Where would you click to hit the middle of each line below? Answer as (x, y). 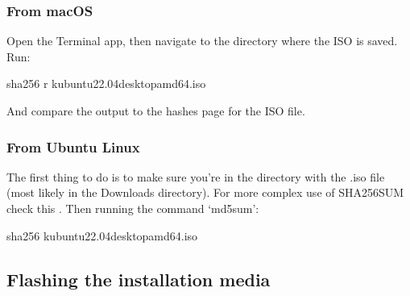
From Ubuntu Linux (73, 146)
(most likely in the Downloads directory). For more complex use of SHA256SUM (205, 192)
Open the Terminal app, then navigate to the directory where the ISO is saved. (202, 41)
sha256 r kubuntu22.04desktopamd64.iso (106, 83)
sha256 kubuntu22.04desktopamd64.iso (102, 235)
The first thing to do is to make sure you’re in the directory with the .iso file (196, 176)
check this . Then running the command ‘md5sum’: (133, 208)
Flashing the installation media (139, 279)
